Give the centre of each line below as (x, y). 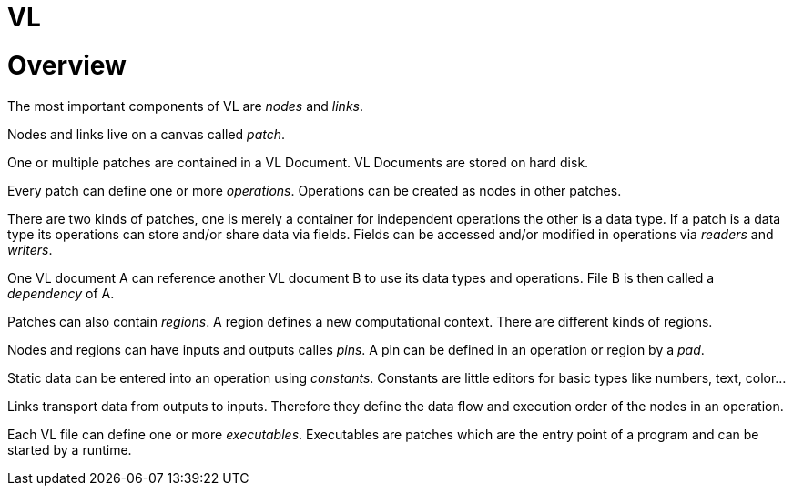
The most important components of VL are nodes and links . (185, 106)
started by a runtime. (70, 449)
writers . (30, 249)
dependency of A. (61, 293)
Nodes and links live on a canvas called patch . (147, 134)
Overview (67, 65)
